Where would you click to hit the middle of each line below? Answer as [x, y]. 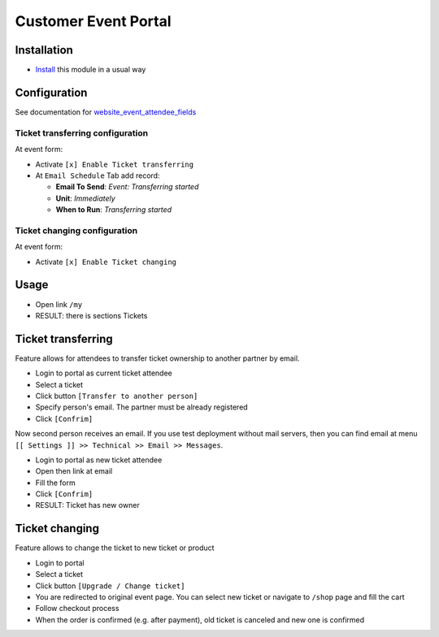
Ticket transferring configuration [82, 132]
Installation [44, 50]
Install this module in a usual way [91, 70]
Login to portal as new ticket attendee [99, 460]
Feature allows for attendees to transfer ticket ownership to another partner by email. [157, 358]
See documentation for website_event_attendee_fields [106, 112]
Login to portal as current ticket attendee [104, 373]
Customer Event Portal [93, 21]
